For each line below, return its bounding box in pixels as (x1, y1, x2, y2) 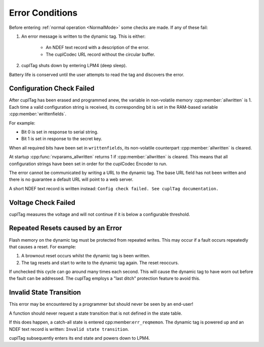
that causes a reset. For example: (9, 244, 76, 249)
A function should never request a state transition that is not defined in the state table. (9, 310, 183, 316)
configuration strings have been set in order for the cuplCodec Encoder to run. (9, 161, 168, 167)
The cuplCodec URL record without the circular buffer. (45, 51, 155, 57)
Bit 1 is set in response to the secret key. (21, 136, 102, 142)
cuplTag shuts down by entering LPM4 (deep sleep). (21, 63, 127, 69)
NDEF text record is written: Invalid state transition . (9, 326, 129, 332)
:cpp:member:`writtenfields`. (9, 111, 66, 117)
